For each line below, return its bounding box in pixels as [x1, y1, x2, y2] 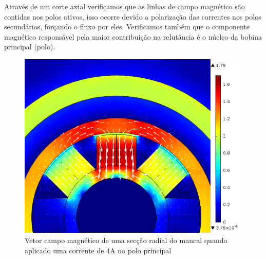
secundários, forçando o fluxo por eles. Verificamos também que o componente [4, 21, 250, 32]
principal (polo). [4, 41, 55, 52]
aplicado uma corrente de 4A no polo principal [25, 245, 172, 255]
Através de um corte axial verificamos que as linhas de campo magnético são [4, 1, 245, 11]
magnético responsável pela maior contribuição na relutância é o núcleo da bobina [4, 31, 262, 42]
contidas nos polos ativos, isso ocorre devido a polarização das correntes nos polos [4, 11, 261, 22]
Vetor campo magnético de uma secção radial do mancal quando [25, 235, 227, 246]
